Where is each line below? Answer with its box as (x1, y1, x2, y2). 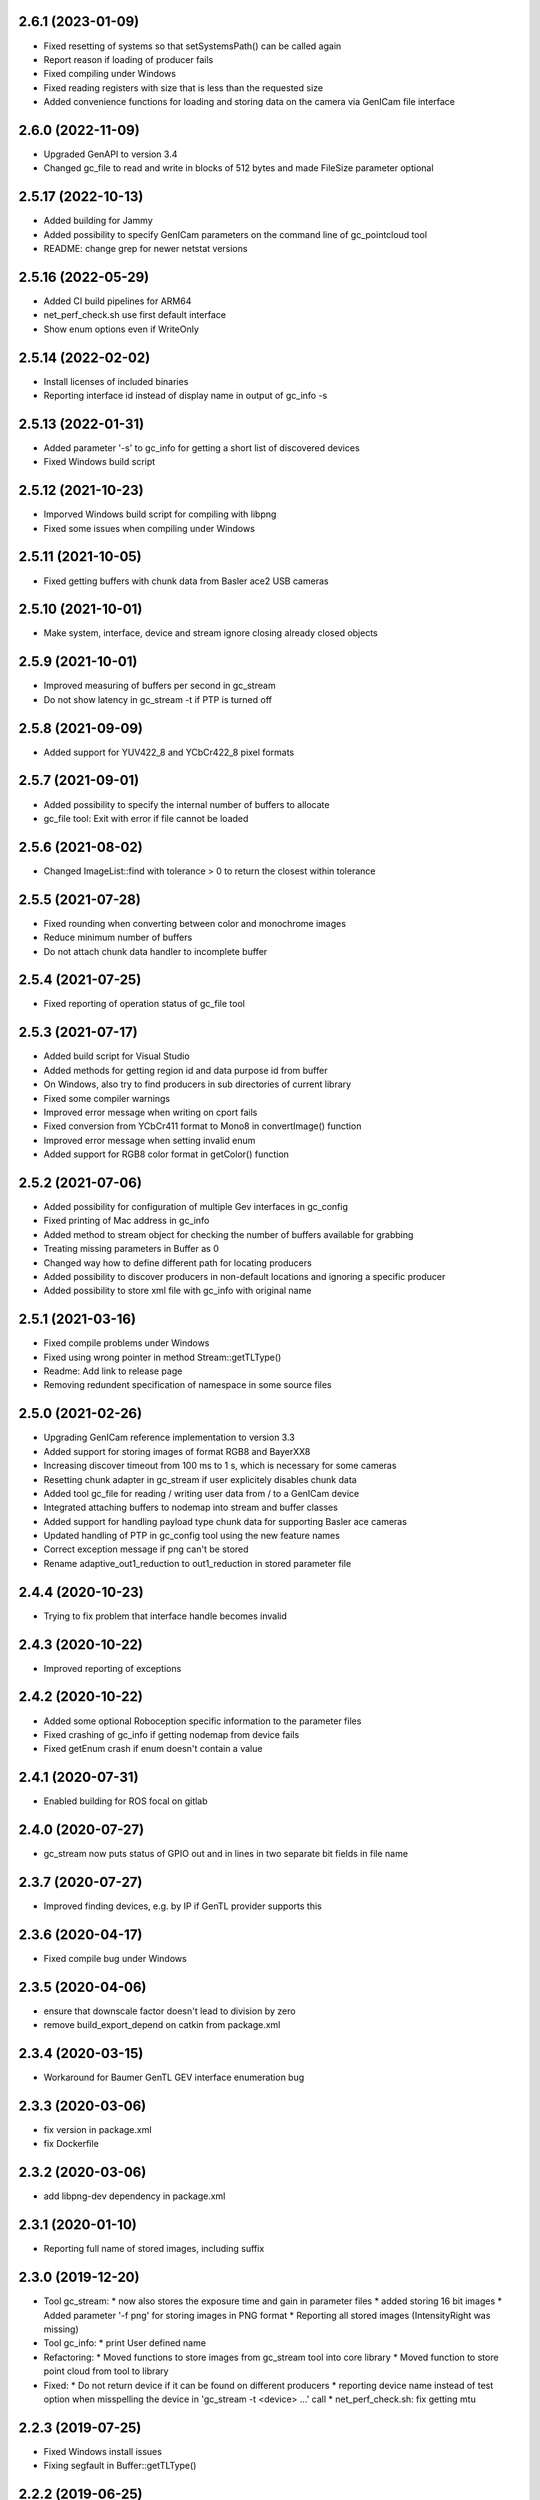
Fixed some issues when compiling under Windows (43, 522, 255, 534)
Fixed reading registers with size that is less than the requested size (43, 81, 324, 94)
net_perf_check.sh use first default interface (43, 309, 227, 321)
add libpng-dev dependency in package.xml (43, 2190, 226, 2202)
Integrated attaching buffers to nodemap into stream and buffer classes (43, 1501, 339, 1514)
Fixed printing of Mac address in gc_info (43, 1215, 210, 1227)
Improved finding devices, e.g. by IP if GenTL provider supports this (43, 1900, 322, 1912)
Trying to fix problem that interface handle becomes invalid (43, 1610, 287, 1622)
